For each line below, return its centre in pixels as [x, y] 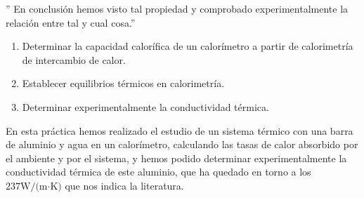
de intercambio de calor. [74, 59]
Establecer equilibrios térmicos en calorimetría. [123, 83]
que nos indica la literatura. [124, 185]
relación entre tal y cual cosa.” [71, 22]
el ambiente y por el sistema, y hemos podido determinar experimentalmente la [176, 158]
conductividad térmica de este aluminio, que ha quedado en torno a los [158, 172]
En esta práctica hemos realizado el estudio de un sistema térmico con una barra [180, 130]
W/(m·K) [41, 186]
